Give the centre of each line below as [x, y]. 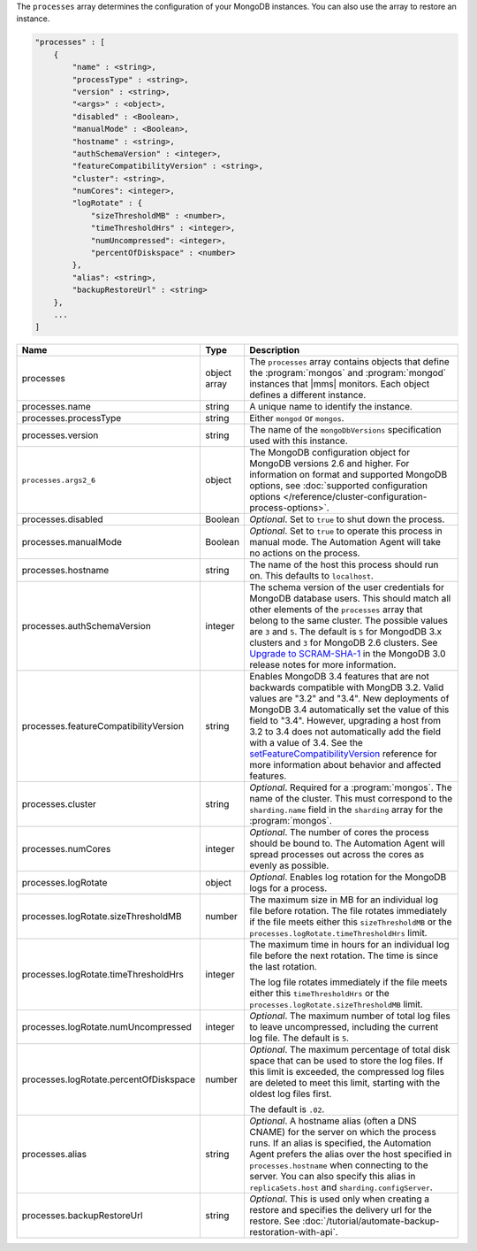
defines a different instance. [307, 395]
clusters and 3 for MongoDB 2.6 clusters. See [343, 643]
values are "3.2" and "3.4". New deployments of [349, 699]
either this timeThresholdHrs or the [319, 994]
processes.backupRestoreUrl [82, 1216]
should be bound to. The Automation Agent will [347, 843]
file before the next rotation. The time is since [344, 956]
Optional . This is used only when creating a [339, 1199]
